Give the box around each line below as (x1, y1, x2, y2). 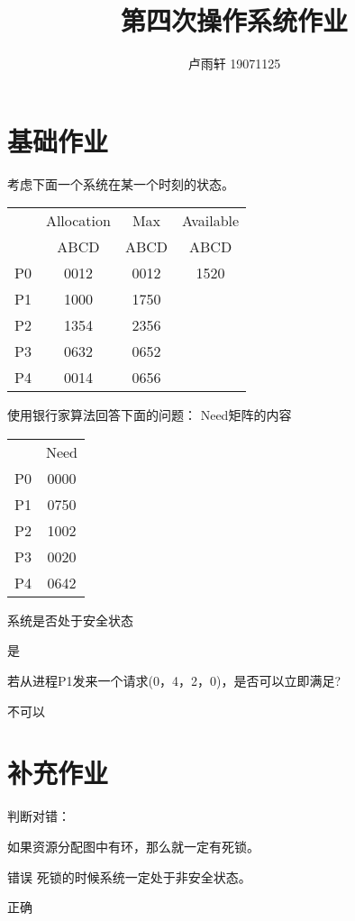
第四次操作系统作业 (120, 2, 348, 39)
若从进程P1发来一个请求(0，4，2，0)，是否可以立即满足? (7, 671, 341, 690)
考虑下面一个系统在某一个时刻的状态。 (7, 174, 234, 193)
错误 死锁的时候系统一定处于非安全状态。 (7, 867, 251, 886)
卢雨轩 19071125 (187, 54, 281, 73)
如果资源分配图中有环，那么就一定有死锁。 (7, 836, 259, 855)
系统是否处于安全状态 (7, 610, 133, 629)
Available (182, 210, 240, 232)
